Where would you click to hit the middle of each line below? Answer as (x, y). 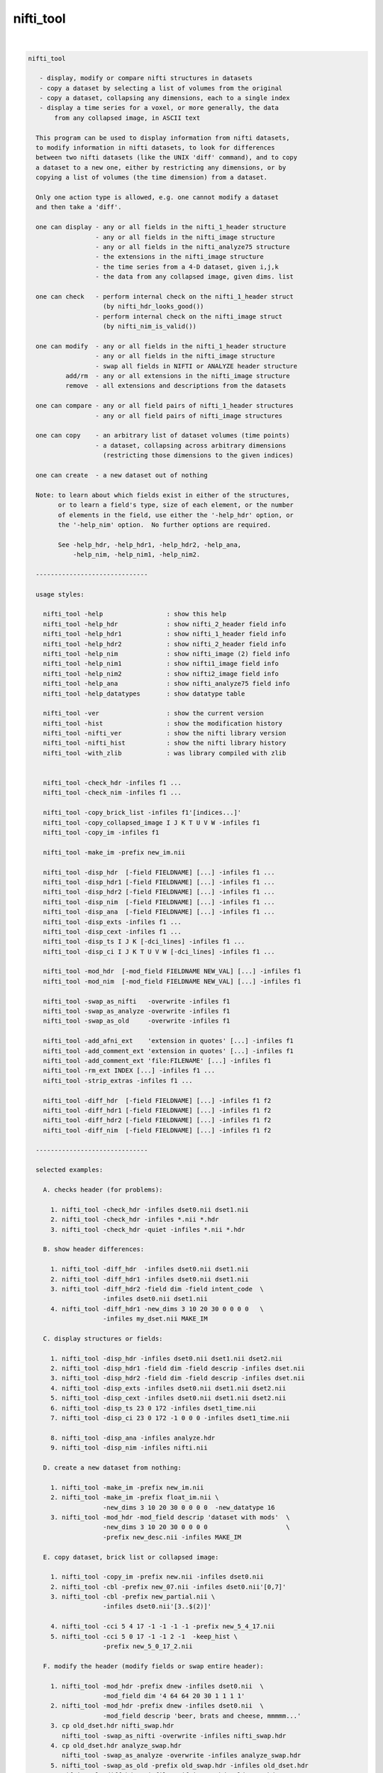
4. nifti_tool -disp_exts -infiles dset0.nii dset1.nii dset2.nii (168, 1388)
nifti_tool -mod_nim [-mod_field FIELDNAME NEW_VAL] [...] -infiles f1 (172, 981)
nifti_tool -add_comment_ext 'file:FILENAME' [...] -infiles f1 (157, 1061)
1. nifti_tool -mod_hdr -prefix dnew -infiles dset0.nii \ (157, 1686)
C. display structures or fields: (103, 1338)
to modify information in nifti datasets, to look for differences (155, 148)
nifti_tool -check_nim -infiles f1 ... (112, 793)
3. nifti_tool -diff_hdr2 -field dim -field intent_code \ (157, 1289)
